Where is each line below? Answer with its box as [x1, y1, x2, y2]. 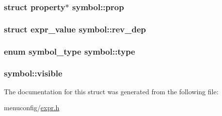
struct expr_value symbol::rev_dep [4, 23, 146, 35]
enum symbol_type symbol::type [4, 45, 135, 57]
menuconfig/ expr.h [4, 102, 60, 113]
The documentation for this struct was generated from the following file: [4, 86, 219, 96]
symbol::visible [4, 67, 63, 79]
